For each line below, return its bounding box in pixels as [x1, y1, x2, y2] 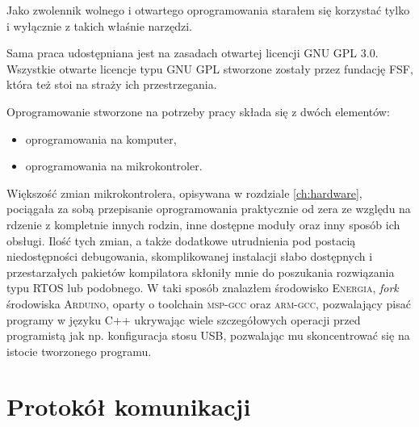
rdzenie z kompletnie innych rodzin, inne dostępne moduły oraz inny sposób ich [6, 216, 400, 232]
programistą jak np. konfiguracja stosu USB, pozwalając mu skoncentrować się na [6, 327, 410, 344]
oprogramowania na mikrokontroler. [25, 157, 203, 174]
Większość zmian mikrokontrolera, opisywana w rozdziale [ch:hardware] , [6, 184, 362, 201]
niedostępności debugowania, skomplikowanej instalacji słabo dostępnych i [6, 248, 373, 265]
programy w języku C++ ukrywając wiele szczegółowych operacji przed [6, 311, 361, 328]
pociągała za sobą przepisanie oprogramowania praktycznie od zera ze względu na [6, 200, 411, 217]
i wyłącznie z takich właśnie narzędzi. [6, 17, 192, 34]
